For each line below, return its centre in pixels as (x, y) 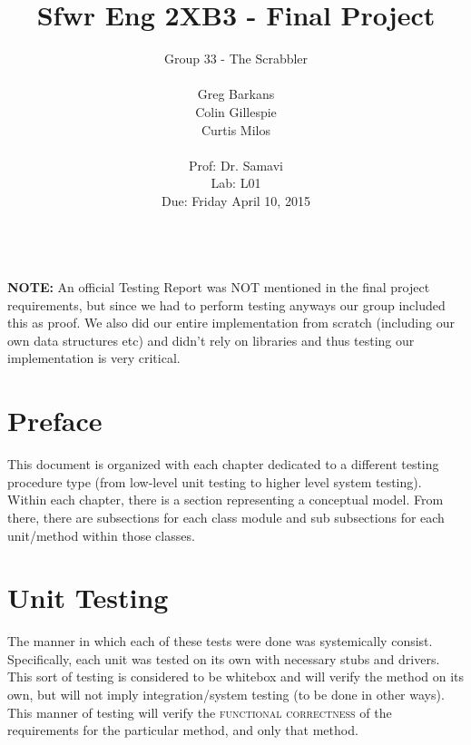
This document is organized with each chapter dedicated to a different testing (223, 464)
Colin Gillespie (236, 111)
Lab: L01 (236, 183)
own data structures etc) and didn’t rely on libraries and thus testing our (211, 340)
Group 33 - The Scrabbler (236, 59)
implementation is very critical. (94, 358)
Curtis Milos (236, 129)
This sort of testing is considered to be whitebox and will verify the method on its (236, 676)
